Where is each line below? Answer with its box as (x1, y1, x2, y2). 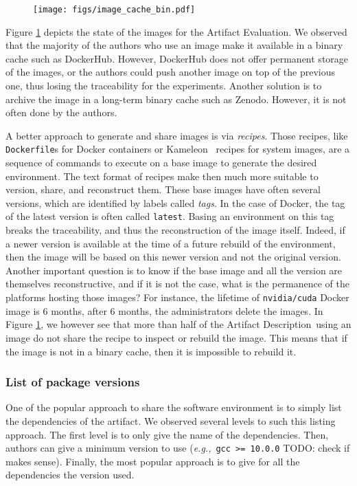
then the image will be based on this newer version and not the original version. (5, 250, 341, 264)
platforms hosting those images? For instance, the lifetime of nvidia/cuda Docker (5, 290, 349, 305)
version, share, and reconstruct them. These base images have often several (5, 182, 321, 197)
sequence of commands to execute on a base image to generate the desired (5, 155, 317, 170)
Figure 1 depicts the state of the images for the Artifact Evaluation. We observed (5, 24, 347, 38)
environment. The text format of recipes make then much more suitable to (5, 168, 319, 183)
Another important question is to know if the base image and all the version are (5, 263, 343, 277)
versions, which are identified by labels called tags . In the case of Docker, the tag (5, 195, 345, 210)
